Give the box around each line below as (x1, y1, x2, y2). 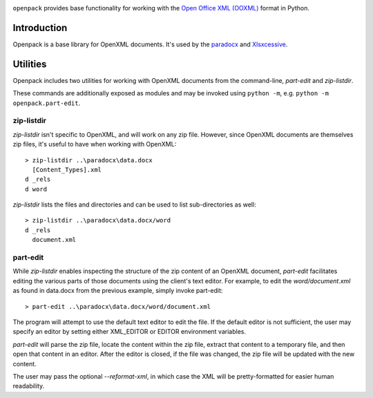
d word (25, 185, 48, 193)
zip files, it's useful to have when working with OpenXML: (12, 140, 177, 149)
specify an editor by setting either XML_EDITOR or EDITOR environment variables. (12, 328, 247, 336)
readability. (12, 382, 45, 390)
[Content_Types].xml (32, 166, 102, 173)
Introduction (12, 21, 68, 34)
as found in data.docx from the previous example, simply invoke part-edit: (12, 287, 223, 295)
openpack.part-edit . (12, 99, 81, 107)
